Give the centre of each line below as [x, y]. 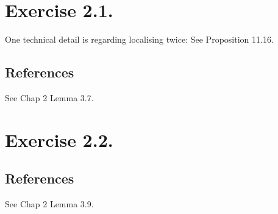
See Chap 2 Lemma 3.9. [49, 204]
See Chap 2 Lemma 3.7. [49, 97]
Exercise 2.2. [59, 139]
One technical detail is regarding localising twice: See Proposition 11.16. [139, 39]
